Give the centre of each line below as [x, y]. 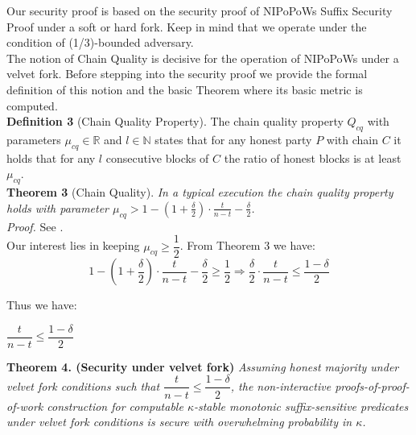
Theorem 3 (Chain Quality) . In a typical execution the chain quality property [200, 192]
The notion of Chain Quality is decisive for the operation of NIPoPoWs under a [203, 58]
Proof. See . [35, 226]
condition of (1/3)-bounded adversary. [100, 42]
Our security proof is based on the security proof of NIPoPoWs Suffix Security [200, 10]
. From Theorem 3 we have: [247, 245]
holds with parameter [58, 207]
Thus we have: [42, 305]
